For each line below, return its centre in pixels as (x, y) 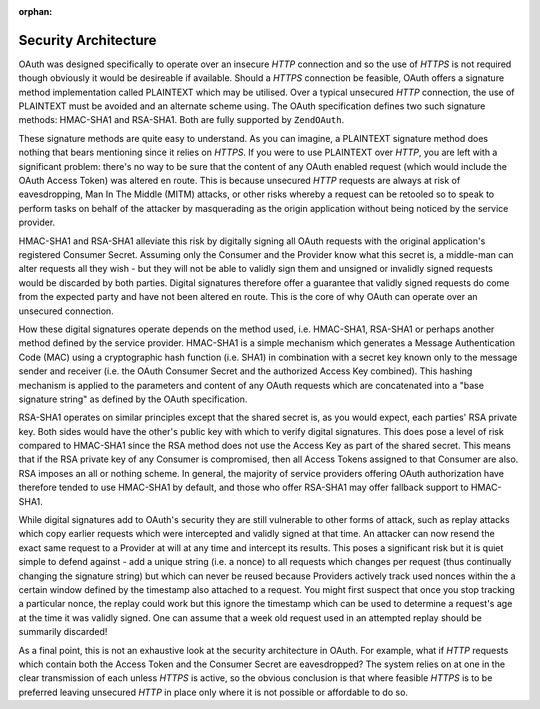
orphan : (35, 11)
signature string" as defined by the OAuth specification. (133, 399)
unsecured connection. (66, 311)
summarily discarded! (63, 632)
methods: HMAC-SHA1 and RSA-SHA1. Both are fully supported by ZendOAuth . (181, 120)
